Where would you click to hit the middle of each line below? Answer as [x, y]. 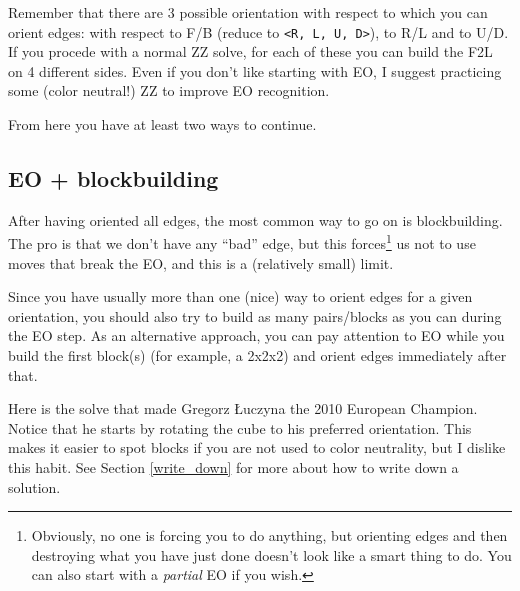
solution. [34, 486]
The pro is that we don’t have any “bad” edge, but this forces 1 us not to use [242, 242]
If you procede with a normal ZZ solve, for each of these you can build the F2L [250, 51]
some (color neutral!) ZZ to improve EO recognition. [169, 90]
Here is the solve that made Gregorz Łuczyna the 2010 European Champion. [243, 408]
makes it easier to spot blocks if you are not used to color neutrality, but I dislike [257, 447]
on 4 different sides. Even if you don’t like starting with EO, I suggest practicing [255, 70]
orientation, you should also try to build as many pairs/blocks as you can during [255, 315]
